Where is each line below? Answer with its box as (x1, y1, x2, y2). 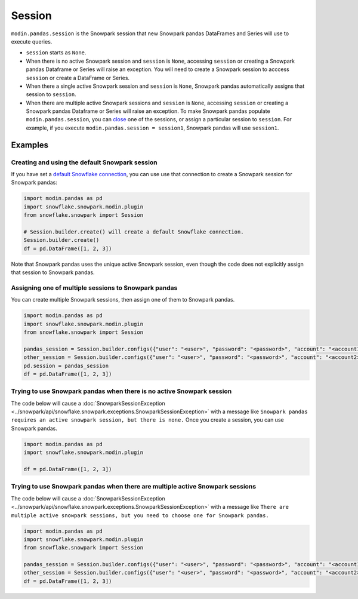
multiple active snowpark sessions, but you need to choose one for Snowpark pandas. (11, 512, 270, 519)
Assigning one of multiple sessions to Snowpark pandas (11, 284, 178, 292)
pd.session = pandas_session (23, 362, 109, 369)
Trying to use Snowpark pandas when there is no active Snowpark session (11, 387, 232, 395)
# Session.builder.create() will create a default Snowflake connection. (23, 228, 244, 235)
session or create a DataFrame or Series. (26, 74, 130, 81)
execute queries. (11, 38, 53, 45)
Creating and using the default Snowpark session (11, 158, 158, 167)
